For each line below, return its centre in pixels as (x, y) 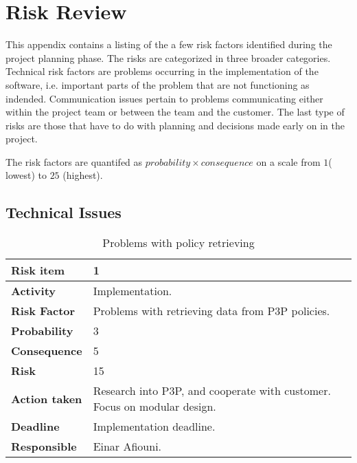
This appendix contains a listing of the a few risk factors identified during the (169, 44)
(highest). (83, 175)
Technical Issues (64, 212)
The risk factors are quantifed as (74, 161)
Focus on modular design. (154, 407)
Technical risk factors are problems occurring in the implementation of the (162, 71)
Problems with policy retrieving (178, 243)
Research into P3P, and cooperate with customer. (212, 391)
